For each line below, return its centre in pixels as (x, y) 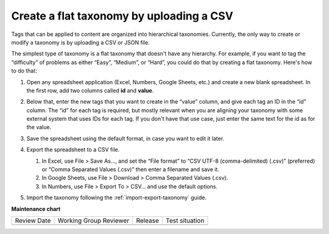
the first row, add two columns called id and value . (90, 90)
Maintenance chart (36, 209)
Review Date (33, 221)
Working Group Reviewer (94, 221)
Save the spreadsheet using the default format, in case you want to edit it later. (126, 138)
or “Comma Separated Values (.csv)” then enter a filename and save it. (130, 169)
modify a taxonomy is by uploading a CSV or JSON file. (80, 42)
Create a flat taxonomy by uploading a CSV (122, 16)
